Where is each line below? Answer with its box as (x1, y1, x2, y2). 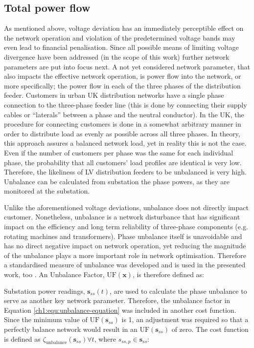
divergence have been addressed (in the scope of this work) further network (4, 51, 230, 62)
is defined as (4, 333, 41, 344)
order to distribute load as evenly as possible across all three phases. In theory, (4, 128, 240, 138)
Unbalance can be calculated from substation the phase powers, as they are (4, 176, 230, 186)
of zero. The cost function (171, 324, 249, 334)
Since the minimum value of (4, 314, 88, 325)
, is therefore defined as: (132, 269, 204, 280)
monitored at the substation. (4, 186, 90, 196)
